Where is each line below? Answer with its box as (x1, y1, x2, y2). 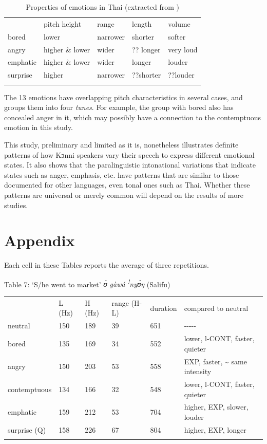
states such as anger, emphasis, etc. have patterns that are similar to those (4, 169, 239, 180)
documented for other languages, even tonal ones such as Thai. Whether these (4, 179, 250, 190)
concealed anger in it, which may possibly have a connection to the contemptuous (4, 112, 261, 122)
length (132, 18, 152, 29)
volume (168, 18, 190, 29)
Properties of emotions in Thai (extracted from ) (26, 2, 179, 12)
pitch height (44, 18, 82, 29)
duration (150, 302, 177, 313)
